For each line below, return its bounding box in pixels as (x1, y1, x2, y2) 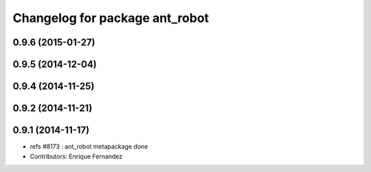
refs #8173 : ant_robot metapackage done (30, 142, 148, 151)
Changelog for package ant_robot (12, 10, 210, 25)
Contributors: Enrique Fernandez (30, 152, 123, 160)
